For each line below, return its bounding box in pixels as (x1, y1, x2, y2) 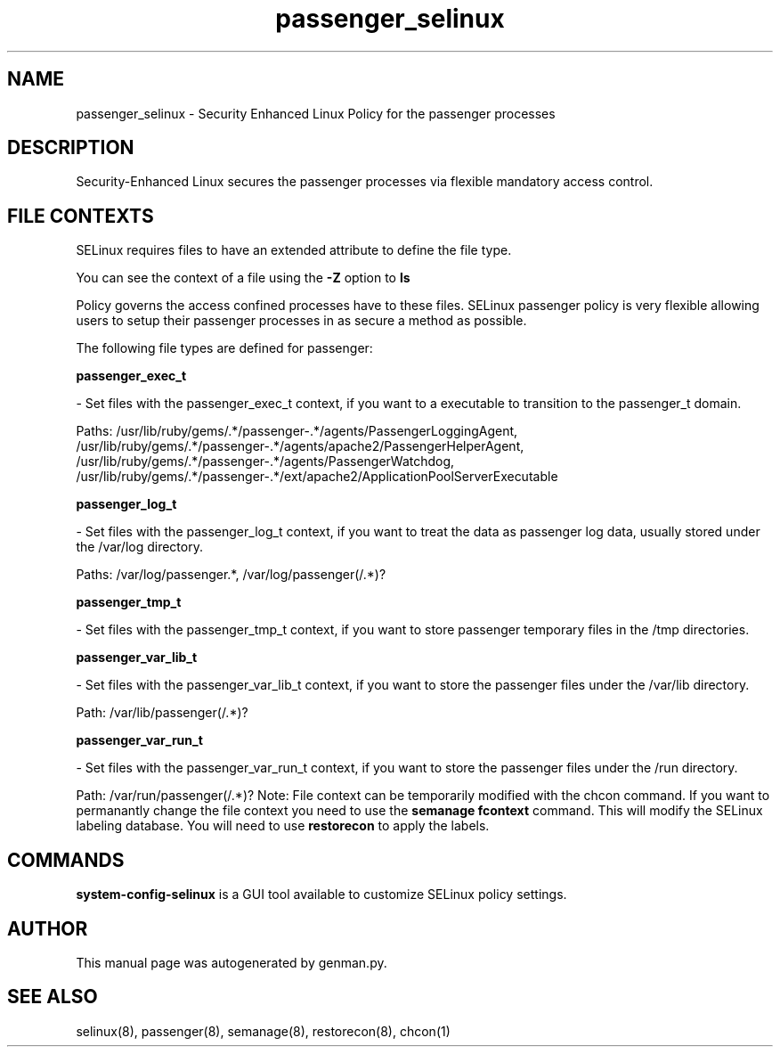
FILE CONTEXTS (7, 204, 154, 227)
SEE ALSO (7, 985, 98, 1009)
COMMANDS (7, 848, 125, 871)
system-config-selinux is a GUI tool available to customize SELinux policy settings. (76, 887, 567, 903)
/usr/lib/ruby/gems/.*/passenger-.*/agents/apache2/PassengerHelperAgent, (76, 438, 524, 454)
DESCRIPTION (7, 136, 134, 159)
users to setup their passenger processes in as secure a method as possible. (76, 313, 527, 329)
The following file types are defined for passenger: (76, 340, 373, 356)
